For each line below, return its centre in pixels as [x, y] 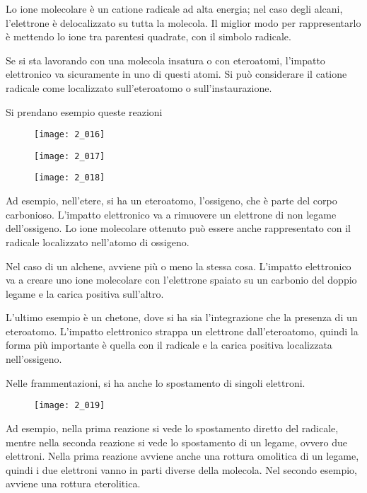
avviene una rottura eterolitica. [73, 483]
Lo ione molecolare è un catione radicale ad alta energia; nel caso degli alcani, [174, 8]
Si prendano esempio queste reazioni [84, 111]
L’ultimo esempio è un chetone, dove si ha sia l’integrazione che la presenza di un [182, 317]
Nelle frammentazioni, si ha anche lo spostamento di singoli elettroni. [156, 382]
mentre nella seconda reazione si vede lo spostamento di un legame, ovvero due [176, 442]
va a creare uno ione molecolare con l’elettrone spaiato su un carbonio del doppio [181, 280]
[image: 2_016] [70, 135]
